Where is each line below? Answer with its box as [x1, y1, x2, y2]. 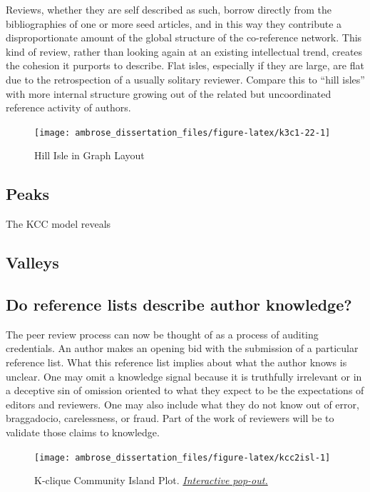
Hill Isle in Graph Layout [34, 148, 145, 163]
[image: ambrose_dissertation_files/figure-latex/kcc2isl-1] [34, 452, 331, 463]
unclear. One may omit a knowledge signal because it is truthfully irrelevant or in [6, 368, 362, 383]
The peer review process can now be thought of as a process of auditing [6, 326, 319, 341]
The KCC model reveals [6, 216, 111, 231]
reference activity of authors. [6, 100, 131, 115]
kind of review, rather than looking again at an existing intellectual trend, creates [6, 44, 363, 59]
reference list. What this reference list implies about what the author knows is [6, 354, 347, 369]
